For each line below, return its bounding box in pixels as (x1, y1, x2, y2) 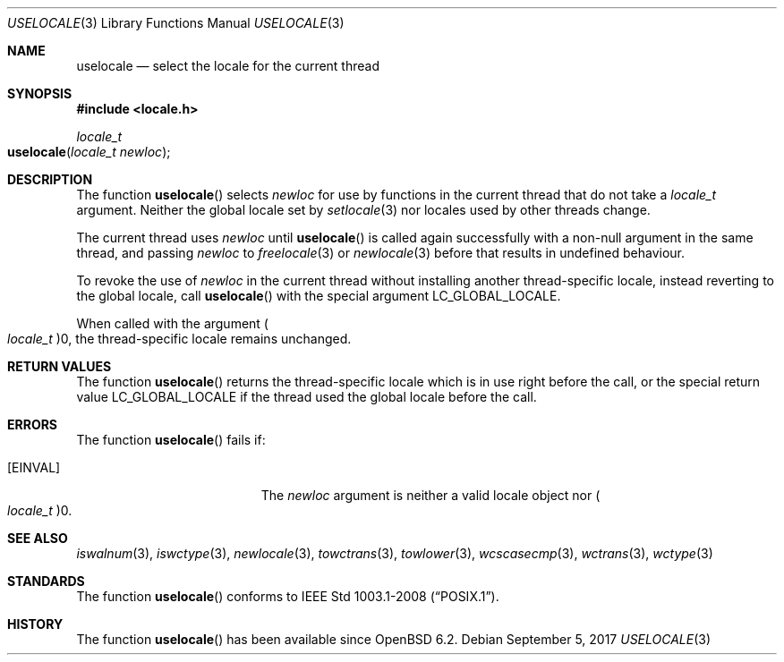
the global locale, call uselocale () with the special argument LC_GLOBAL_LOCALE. (76, 288, 561, 303)
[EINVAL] (7, 460, 61, 475)
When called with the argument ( (76, 316, 268, 331)
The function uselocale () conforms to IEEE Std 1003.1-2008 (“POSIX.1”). (76, 589, 499, 604)
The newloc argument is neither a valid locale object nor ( (260, 488, 601, 503)
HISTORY (7, 616, 64, 632)
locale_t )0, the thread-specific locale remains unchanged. (7, 331, 352, 346)
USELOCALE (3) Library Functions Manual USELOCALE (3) (7, 15, 345, 30)
